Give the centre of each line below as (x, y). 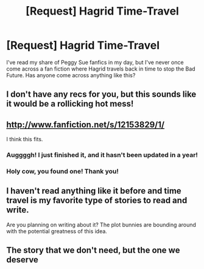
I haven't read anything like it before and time (94, 191)
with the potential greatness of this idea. (57, 231)
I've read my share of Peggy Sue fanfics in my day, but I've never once (95, 62)
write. (18, 210)
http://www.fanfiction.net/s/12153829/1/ (86, 124)
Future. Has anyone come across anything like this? (71, 75)
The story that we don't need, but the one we (93, 250)
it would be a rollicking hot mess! (70, 104)
